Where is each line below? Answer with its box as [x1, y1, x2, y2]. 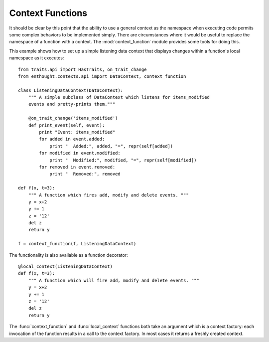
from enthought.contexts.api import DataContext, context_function [18, 73, 186, 79]
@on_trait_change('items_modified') [28, 115, 118, 121]
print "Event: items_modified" [39, 130, 116, 135]
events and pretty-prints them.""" [28, 101, 116, 107]
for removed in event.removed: [39, 164, 116, 170]
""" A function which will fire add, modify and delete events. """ [28, 277, 199, 283]
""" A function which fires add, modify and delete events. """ [28, 192, 189, 198]
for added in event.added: [39, 136, 105, 142]
